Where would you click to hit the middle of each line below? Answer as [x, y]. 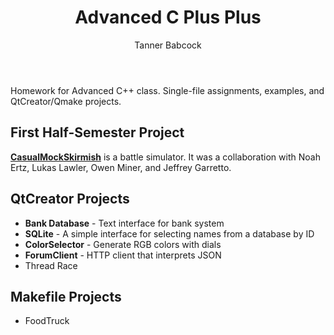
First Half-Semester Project [97, 132]
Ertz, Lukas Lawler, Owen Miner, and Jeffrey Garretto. [121, 167]
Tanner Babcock [168, 45]
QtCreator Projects [70, 199]
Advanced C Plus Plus [168, 17]
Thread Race [51, 265]
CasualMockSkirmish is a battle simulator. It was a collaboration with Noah [165, 157]
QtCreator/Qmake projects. [66, 101]
